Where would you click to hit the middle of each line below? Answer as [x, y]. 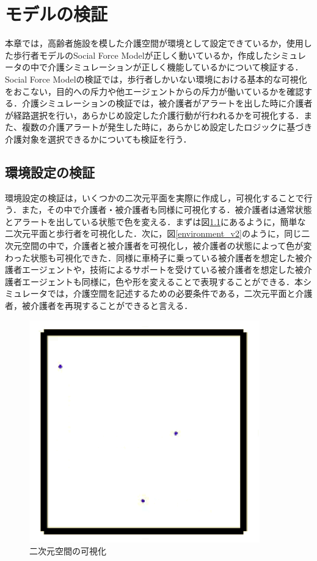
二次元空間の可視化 [68, 551]
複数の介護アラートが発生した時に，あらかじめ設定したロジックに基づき [167, 127]
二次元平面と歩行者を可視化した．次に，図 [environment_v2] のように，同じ [153, 233]
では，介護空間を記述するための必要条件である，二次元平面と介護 [180, 293]
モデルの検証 [56, 14]
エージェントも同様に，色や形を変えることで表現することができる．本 [162, 281]
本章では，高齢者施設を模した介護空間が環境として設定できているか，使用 [154, 43]
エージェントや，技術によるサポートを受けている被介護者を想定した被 [162, 269]
